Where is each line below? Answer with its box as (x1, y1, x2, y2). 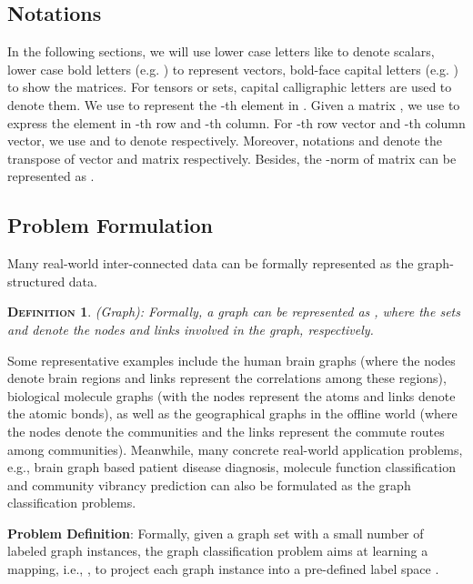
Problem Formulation (7, 211, 213, 239)
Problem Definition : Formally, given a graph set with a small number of (7, 523, 424, 542)
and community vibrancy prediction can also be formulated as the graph (7, 475, 411, 494)
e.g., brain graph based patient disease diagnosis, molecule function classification (7, 458, 456, 477)
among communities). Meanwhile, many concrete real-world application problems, (7, 439, 463, 458)
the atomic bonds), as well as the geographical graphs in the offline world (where (7, 404, 458, 423)
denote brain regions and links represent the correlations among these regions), (7, 368, 447, 388)
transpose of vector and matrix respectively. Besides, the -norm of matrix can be (7, 148, 457, 167)
